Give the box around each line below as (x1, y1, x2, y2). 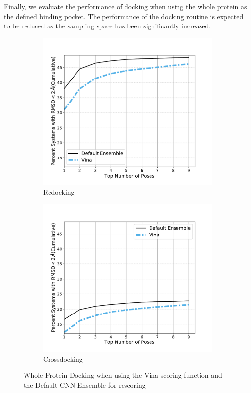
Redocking (43, 187, 75, 197)
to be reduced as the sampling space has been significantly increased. (4, 21, 211, 31)
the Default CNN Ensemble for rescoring (24, 379, 146, 390)
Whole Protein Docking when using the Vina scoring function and (24, 370, 222, 380)
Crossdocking (43, 353, 83, 364)
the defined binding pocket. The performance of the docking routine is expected (4, 11, 244, 21)
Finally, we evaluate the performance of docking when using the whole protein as (4, 1, 247, 11)
